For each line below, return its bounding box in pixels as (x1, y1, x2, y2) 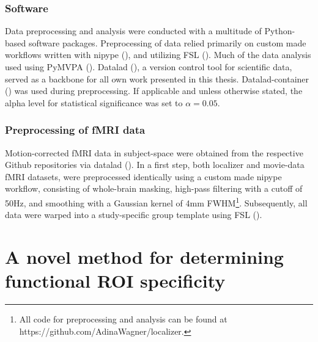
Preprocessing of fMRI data (5, 122, 146, 137)
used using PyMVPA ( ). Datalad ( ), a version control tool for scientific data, (5, 60, 292, 73)
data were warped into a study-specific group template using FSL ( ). (5, 208, 262, 221)
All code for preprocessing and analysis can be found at (19, 313, 227, 326)
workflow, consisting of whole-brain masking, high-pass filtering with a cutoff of (5, 182, 303, 195)
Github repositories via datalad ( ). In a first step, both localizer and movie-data (5, 158, 305, 171)
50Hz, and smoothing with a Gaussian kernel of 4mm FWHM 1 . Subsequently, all (5, 194, 308, 209)
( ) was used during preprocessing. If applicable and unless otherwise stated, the (5, 84, 303, 97)
